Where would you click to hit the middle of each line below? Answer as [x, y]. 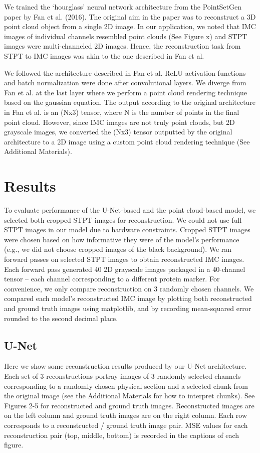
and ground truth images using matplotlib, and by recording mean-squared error [128, 308]
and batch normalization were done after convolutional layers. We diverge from [125, 83]
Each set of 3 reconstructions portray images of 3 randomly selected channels [122, 375]
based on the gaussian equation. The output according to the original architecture [130, 102]
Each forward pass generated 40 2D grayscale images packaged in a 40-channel [125, 269]
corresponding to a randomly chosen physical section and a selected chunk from [126, 386]
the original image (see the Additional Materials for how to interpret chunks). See [129, 396]
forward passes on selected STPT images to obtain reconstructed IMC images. [124, 259]
